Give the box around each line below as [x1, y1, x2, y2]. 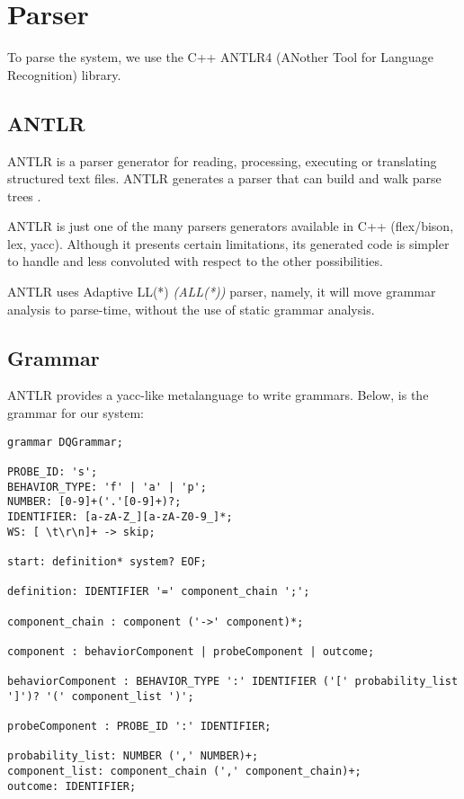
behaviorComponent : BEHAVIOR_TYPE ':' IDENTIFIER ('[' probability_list [7, 675, 459, 688]
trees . [7, 186, 41, 205]
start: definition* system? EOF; [7, 555, 207, 568]
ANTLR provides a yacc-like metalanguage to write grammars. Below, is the [7, 386, 429, 404]
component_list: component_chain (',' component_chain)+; [7, 765, 361, 778]
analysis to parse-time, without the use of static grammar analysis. [7, 299, 375, 318]
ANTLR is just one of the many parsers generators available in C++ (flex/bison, [7, 217, 454, 235]
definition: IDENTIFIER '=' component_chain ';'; [7, 585, 310, 599]
